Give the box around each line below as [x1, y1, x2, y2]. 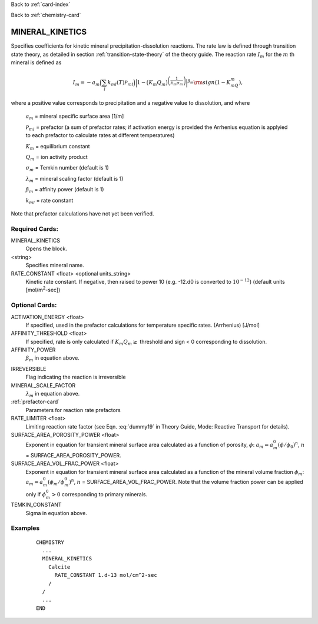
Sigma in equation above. [25, 509, 88, 516]
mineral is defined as [11, 59, 62, 66]
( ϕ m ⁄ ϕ [47, 479, 65, 487]
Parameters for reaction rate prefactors [25, 406, 121, 413]
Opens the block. [25, 245, 68, 253]
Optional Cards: [11, 301, 57, 309]
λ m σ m [170, 80, 184, 87]
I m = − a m [72, 79, 100, 88]
